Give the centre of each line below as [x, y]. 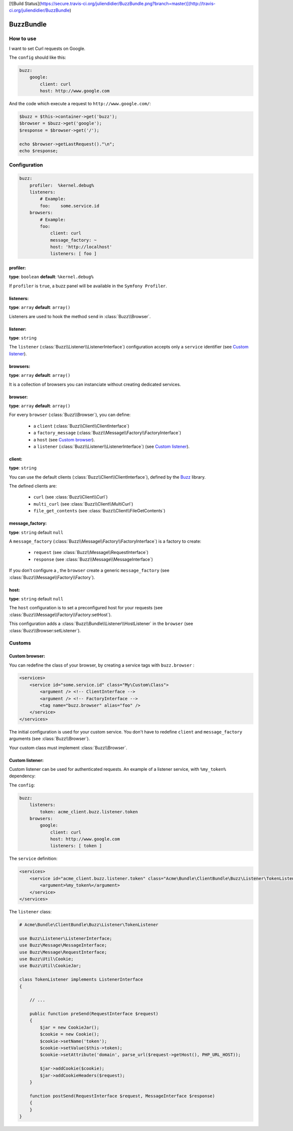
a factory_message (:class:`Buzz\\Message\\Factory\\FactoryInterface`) [107, 433]
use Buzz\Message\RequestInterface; [63, 952]
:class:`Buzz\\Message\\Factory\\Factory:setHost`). [60, 615]
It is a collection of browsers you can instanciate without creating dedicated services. [95, 384]
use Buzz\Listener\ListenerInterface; [66, 938]
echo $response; [39, 151]
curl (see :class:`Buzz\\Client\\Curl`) [71, 497]
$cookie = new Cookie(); [70, 1034]
